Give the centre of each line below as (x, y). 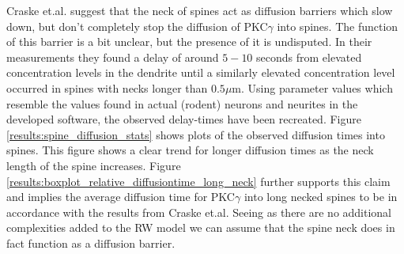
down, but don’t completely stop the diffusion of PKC (137, 26)
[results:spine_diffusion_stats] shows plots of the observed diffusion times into (196, 134)
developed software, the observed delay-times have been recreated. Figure (184, 119)
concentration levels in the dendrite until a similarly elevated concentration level (201, 72)
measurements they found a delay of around (113, 57)
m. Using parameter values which (312, 87)
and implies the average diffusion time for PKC (121, 197)
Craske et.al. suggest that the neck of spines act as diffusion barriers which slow (200, 10)
